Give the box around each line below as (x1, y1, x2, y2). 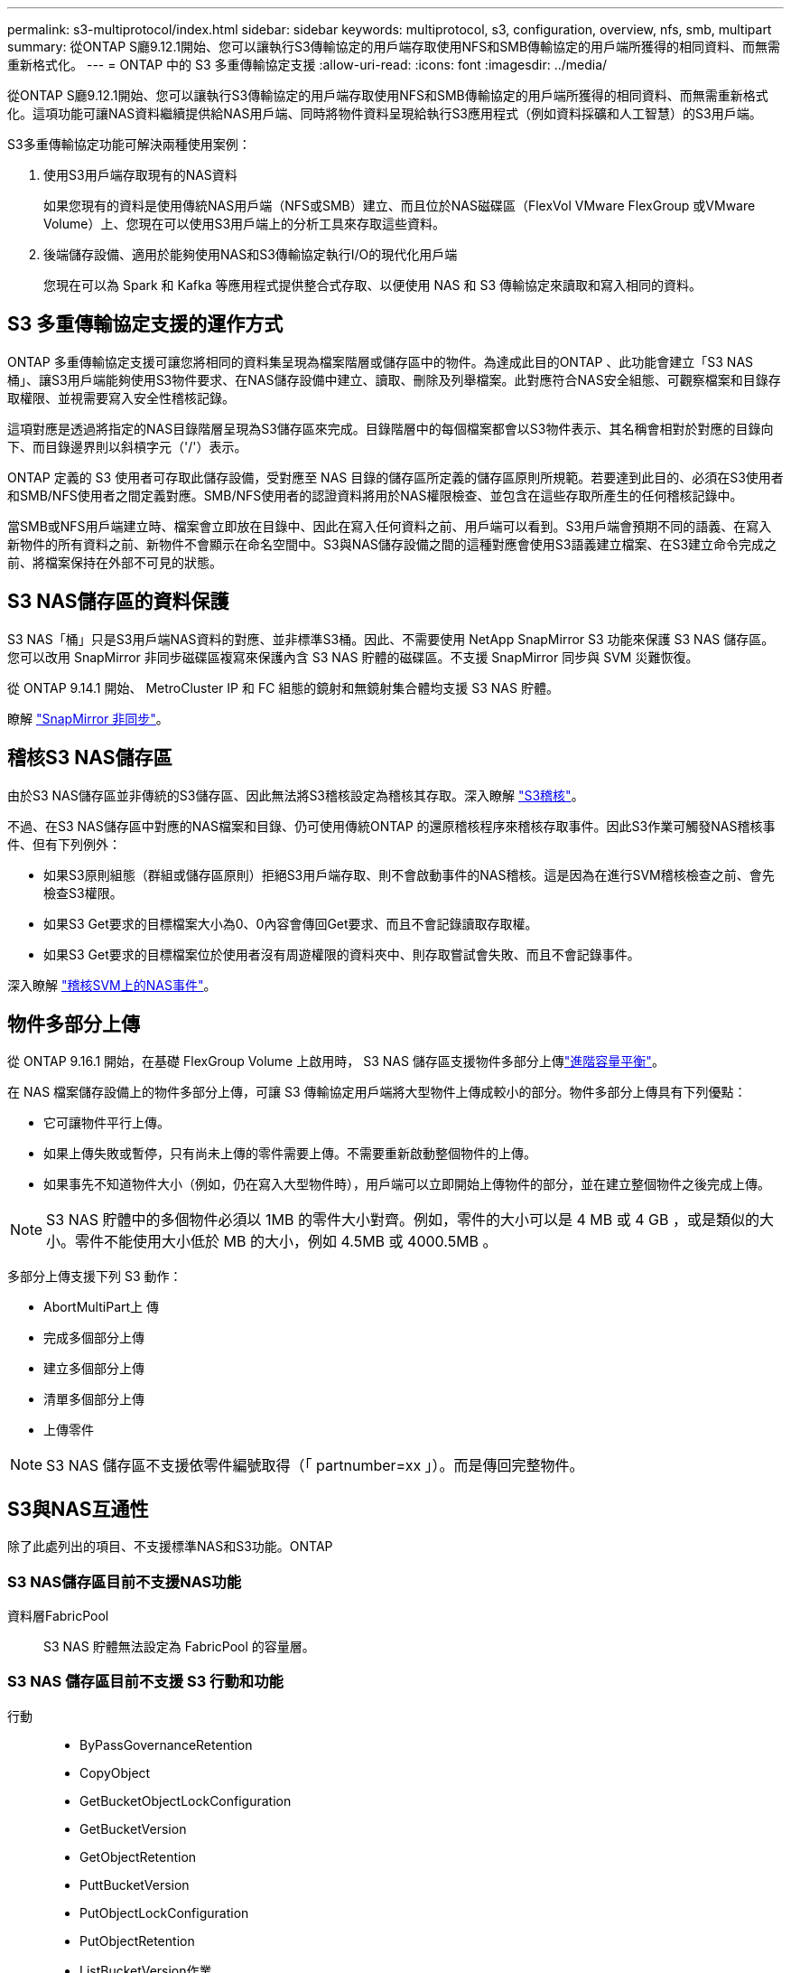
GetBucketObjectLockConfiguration (79, 1792, 292, 1809)
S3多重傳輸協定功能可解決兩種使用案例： (7, 136, 251, 152)
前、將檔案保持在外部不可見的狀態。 (7, 554, 222, 570)
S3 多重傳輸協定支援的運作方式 (7, 313, 284, 336)
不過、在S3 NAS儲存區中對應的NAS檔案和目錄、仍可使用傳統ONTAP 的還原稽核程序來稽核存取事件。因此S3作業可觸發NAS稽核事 (7, 818, 776, 834)
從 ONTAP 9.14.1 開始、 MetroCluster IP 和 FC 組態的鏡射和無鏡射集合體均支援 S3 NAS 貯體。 (7, 679, 559, 696)
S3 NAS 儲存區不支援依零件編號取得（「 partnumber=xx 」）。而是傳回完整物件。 (46, 1456, 584, 1475)
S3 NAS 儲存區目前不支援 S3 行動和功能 (7, 1672, 284, 1691)
